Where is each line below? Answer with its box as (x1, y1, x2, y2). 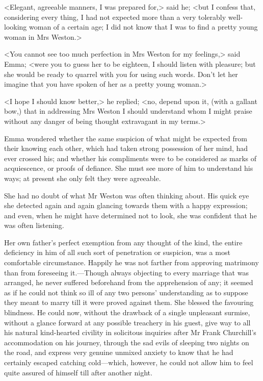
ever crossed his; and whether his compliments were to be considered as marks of (4, 153, 257, 163)
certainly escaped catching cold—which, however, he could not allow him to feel (4, 357, 253, 367)
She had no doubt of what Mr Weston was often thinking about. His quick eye (4, 190, 249, 200)
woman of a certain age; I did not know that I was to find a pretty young (29, 21, 258, 32)
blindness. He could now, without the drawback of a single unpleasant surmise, (4, 307, 250, 318)
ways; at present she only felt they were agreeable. (4, 172, 161, 183)
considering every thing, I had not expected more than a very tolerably (4, 11, 226, 22)
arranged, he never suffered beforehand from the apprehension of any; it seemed (4, 277, 253, 288)
